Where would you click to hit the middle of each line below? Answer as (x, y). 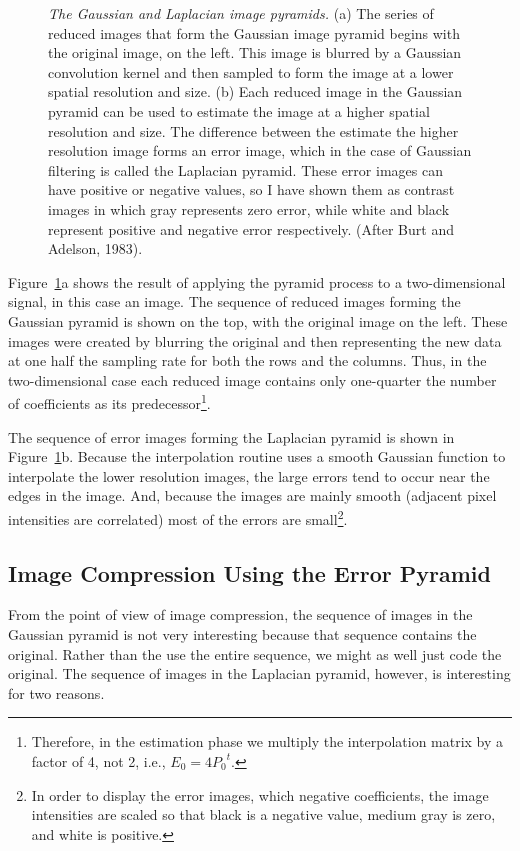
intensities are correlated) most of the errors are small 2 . (178, 517)
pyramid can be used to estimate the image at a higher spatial (239, 110)
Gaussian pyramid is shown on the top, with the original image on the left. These (258, 320)
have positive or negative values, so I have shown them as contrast (251, 189)
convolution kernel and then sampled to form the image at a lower (251, 71)
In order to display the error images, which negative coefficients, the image (260, 794)
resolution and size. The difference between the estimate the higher (253, 130)
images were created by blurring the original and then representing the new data (255, 340)
